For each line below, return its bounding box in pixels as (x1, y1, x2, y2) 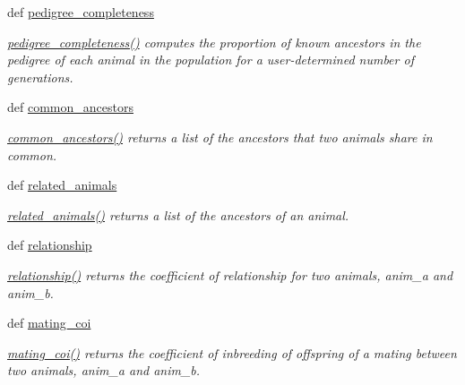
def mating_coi (7, 313, 91, 332)
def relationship (7, 235, 92, 254)
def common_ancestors (7, 98, 133, 116)
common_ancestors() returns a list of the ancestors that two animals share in (7, 127, 433, 146)
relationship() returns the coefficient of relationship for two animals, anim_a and (7, 265, 453, 284)
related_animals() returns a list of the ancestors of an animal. (7, 205, 349, 224)
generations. (7, 67, 73, 86)
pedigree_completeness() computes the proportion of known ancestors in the (7, 32, 421, 51)
